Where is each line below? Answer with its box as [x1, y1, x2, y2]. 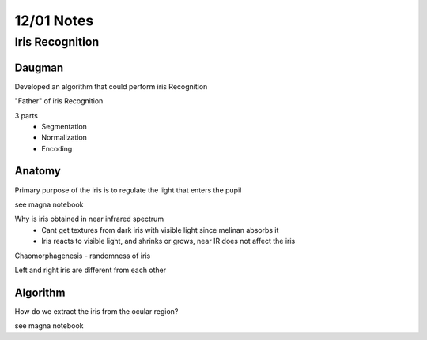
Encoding [41, 144, 73, 153]
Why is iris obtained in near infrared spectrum [14, 214, 164, 224]
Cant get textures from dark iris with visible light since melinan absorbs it [41, 225, 279, 234]
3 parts [14, 110, 39, 120]
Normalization [41, 133, 87, 142]
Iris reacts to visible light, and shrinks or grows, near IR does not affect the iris [41, 237, 296, 246]
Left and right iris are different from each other [14, 265, 167, 275]
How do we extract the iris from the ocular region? [14, 306, 179, 316]
